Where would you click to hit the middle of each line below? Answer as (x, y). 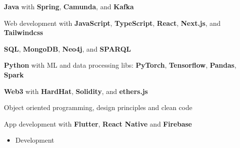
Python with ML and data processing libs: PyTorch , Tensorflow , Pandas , (120, 65)
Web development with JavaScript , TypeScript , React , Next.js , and (112, 23)
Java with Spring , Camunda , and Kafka (69, 6)
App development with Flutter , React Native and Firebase (98, 123)
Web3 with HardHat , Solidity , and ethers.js (76, 91)
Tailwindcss (24, 32)
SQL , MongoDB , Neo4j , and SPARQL (68, 48)
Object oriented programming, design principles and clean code (98, 107)
